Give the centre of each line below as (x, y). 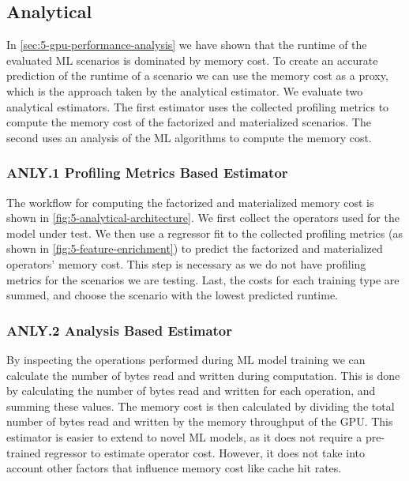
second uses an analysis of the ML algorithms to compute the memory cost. (189, 137)
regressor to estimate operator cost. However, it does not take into (205, 452)
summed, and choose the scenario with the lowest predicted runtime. (172, 295)
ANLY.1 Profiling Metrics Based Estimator (147, 173)
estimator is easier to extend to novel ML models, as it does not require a (184, 436)
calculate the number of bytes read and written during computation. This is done (203, 375)
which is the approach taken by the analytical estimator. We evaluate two (185, 90)
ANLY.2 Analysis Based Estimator (120, 330)
